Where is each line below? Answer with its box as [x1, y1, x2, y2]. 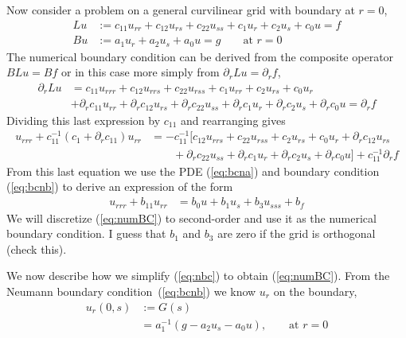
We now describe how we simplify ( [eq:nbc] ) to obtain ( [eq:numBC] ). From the [6, 267, 390, 284]
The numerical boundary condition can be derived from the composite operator [6, 48, 394, 64]
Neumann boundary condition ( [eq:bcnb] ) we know [6, 282, 256, 299]
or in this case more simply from [61, 64, 220, 80]
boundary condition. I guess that [6, 225, 166, 242]
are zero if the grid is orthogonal [217, 225, 376, 242]
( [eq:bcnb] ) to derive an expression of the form [6, 178, 233, 195]
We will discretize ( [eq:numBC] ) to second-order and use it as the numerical [6, 209, 377, 226]
